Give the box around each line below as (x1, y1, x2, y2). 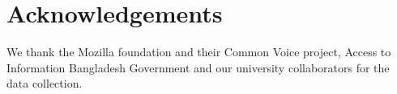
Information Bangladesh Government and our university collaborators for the (6, 59, 390, 76)
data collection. (6, 75, 83, 92)
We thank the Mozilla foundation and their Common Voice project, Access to (6, 43, 391, 60)
